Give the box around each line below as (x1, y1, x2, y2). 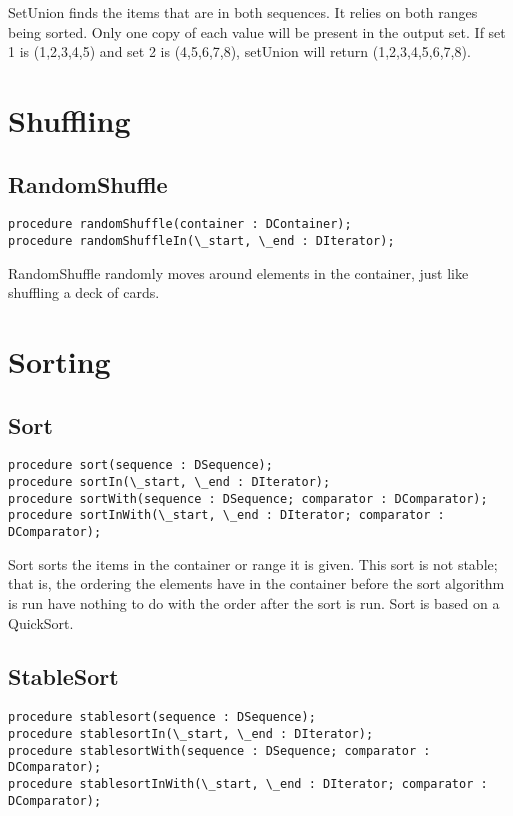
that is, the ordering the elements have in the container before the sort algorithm (8, 573, 505, 594)
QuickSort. (8, 612, 74, 633)
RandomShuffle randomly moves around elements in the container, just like (8, 262, 469, 283)
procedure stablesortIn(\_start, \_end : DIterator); (8, 726, 374, 741)
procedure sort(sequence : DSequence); (8, 458, 273, 473)
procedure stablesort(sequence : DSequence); (8, 710, 316, 725)
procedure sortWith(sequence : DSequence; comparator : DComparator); (8, 491, 488, 506)
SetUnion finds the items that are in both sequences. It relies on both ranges (8, 2, 478, 22)
